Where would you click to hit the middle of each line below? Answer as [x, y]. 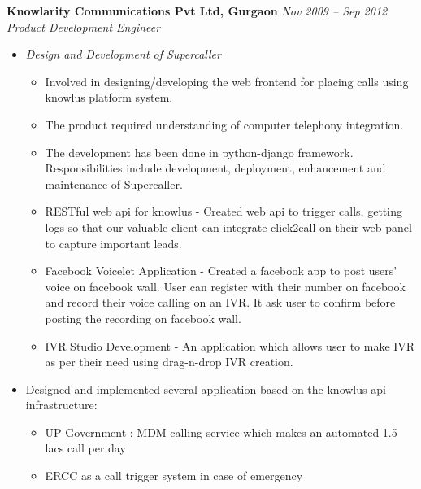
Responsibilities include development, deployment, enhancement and [215, 168]
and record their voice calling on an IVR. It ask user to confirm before [220, 302]
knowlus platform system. [109, 97]
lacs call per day [85, 448]
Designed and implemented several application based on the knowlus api [206, 389]
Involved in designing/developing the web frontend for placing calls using [227, 81]
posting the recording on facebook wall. [143, 318]
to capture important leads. [113, 243]
